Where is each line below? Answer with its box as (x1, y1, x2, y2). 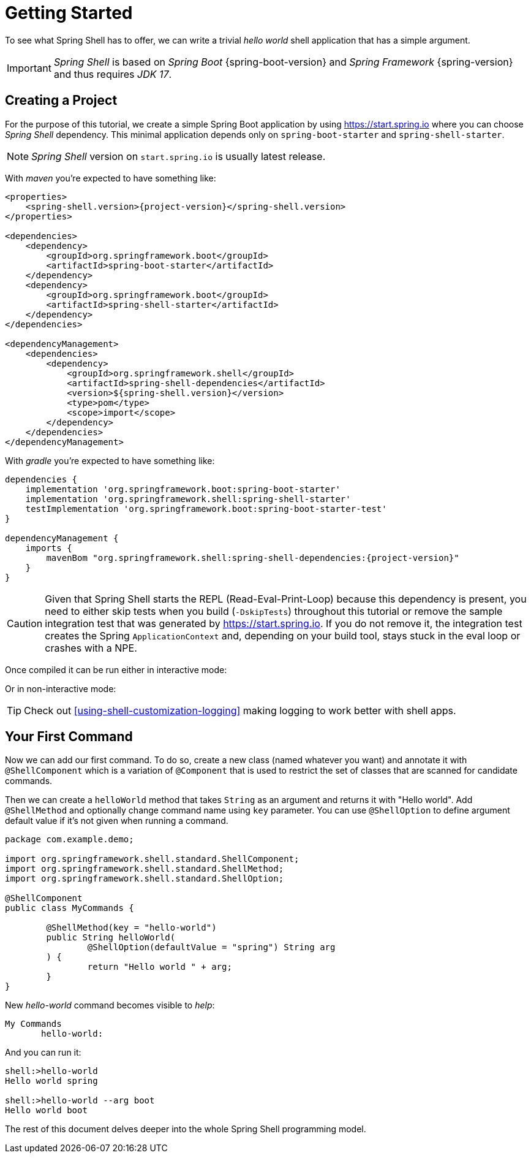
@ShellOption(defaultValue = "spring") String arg (87, 942, 336, 953)
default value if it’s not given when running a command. (5, 815, 228, 826)
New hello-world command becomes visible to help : (5, 1000, 215, 1011)
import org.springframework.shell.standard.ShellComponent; (5, 854, 299, 864)
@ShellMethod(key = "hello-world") (46, 923, 217, 933)
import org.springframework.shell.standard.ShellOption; (5, 874, 284, 884)
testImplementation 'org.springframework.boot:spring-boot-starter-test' (25, 503, 387, 514)
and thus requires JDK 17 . (53, 67, 172, 80)
